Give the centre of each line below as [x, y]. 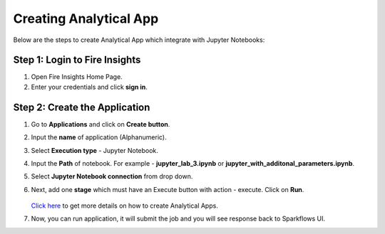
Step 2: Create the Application [82, 107]
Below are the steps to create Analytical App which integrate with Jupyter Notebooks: [139, 40]
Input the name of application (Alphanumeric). [99, 137]
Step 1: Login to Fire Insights [77, 60]
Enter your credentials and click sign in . [89, 87]
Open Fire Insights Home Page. [77, 77]
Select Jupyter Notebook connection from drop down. [112, 176]
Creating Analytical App [86, 18]
